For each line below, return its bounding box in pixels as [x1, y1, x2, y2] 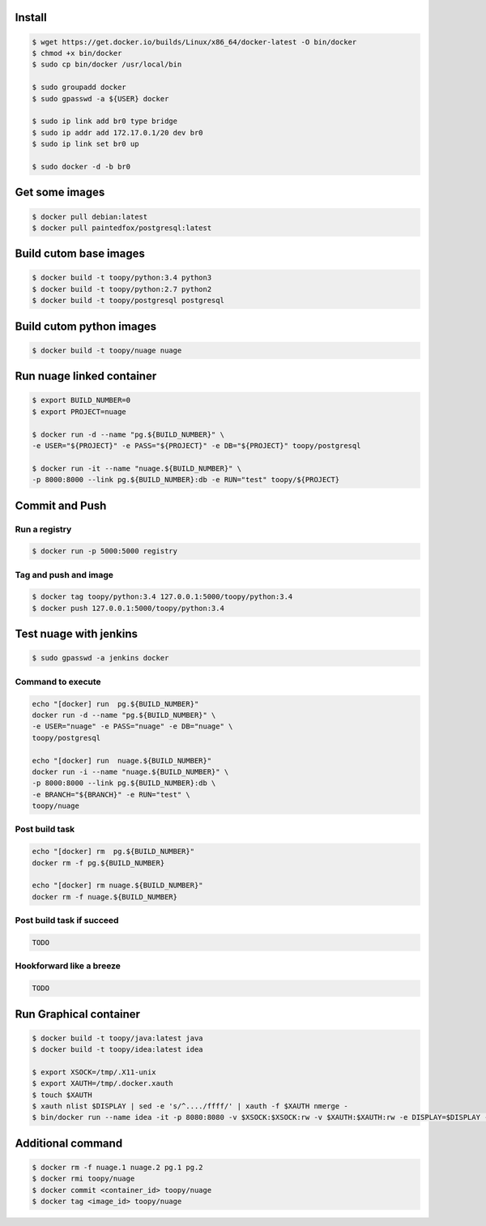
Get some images [15, 186, 105, 199]
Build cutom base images [15, 247, 145, 261]
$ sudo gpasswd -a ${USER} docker [32, 94, 169, 103]
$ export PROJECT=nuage [32, 407, 127, 416]
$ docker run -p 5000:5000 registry [32, 547, 178, 556]
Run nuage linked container [15, 370, 157, 383]
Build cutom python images [15, 319, 157, 333]
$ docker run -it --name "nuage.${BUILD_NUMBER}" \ [32, 463, 242, 473]
